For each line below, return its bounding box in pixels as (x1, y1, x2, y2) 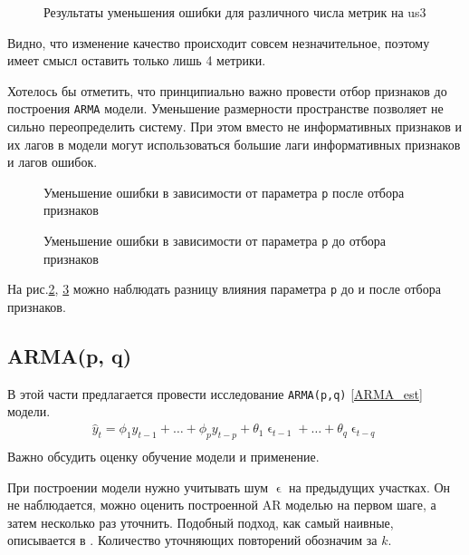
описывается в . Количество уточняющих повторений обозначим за (7, 531, 378, 550)
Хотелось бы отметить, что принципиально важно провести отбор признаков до (7, 81, 447, 100)
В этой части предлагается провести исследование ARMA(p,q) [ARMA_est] (7, 384, 423, 403)
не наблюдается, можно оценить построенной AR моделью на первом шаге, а (7, 495, 436, 514)
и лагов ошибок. (7, 152, 98, 171)
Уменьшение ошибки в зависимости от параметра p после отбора (43, 182, 405, 201)
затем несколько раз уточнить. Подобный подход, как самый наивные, (7, 512, 394, 531)
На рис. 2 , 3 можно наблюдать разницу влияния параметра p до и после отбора (7, 279, 441, 298)
